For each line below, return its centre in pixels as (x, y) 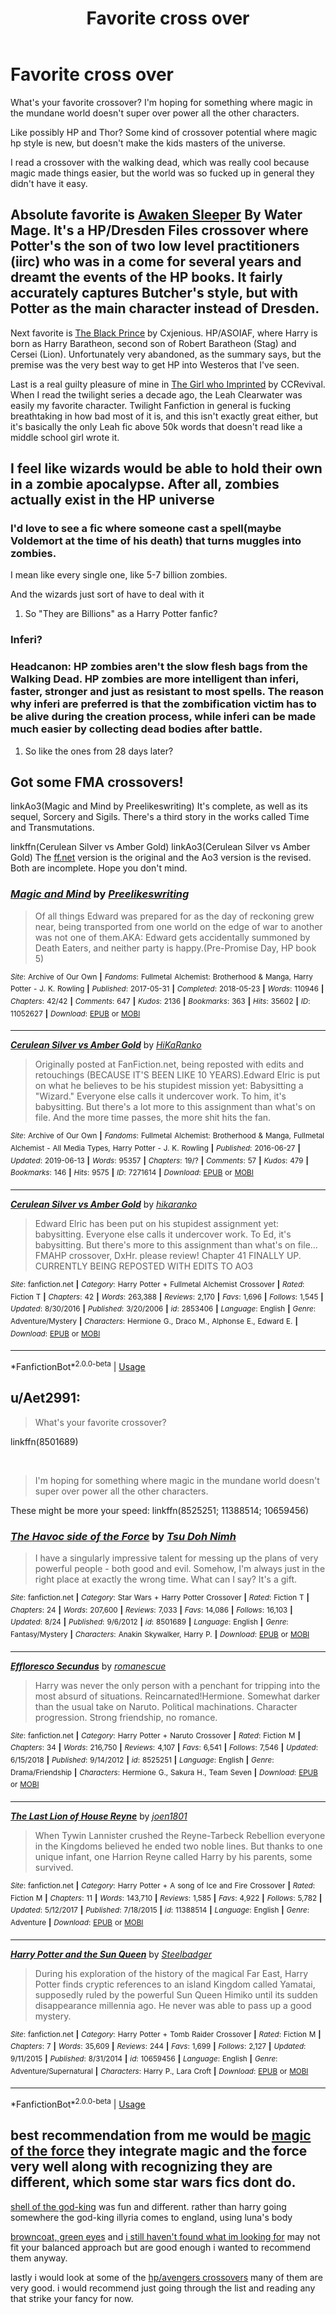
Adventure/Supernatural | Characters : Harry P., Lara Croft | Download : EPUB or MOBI (159, 2071)
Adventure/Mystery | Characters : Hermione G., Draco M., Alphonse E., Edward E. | (154, 1321)
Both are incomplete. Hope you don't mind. (99, 868)
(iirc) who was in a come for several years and (156, 262)
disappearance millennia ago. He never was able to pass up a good (173, 2005)
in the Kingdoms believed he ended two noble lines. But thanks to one (178, 1846)
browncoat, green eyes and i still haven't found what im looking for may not (165, 2236)
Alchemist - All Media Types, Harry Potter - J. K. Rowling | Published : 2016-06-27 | (155, 1148)
